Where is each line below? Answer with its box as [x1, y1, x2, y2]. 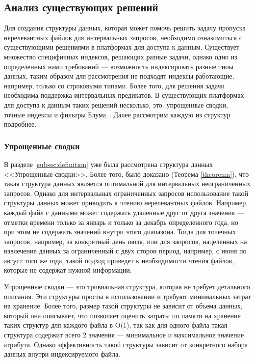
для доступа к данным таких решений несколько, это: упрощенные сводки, [4, 99, 228, 110]
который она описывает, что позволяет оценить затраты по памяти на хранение [4, 310, 241, 320]
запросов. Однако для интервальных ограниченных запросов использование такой [4, 188, 249, 198]
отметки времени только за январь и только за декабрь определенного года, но [4, 217, 238, 227]
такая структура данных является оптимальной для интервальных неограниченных [4, 178, 251, 189]
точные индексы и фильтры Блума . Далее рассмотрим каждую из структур [4, 109, 230, 119]
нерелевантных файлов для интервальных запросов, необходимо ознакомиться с [4, 32, 242, 42]
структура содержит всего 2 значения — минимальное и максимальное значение [4, 330, 244, 340]
